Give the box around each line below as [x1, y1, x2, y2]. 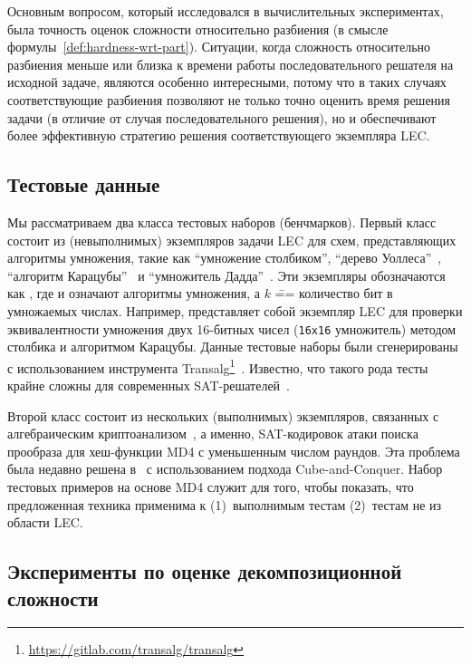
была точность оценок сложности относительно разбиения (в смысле [7, 19, 389, 38]
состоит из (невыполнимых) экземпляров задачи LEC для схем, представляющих [7, 230, 457, 249]
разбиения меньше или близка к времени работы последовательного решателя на [7, 54, 454, 73]
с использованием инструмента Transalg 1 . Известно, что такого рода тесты [7, 355, 428, 377]
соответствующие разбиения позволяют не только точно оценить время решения [7, 90, 451, 109]
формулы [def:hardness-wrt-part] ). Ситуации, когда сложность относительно [7, 37, 431, 56]
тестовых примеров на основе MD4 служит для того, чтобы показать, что [7, 477, 414, 496]
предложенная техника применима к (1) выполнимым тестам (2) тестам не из [7, 495, 442, 514]
